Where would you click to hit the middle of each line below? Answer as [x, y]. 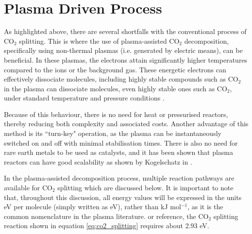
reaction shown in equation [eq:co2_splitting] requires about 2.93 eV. [107, 226]
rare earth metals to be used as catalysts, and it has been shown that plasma [119, 152]
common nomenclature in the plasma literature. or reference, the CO [106, 216]
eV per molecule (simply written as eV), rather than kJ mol [92, 207]
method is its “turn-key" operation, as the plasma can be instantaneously [113, 133]
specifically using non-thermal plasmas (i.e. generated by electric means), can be [123, 50]
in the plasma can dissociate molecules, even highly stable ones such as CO [116, 88]
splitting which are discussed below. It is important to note [145, 188]
